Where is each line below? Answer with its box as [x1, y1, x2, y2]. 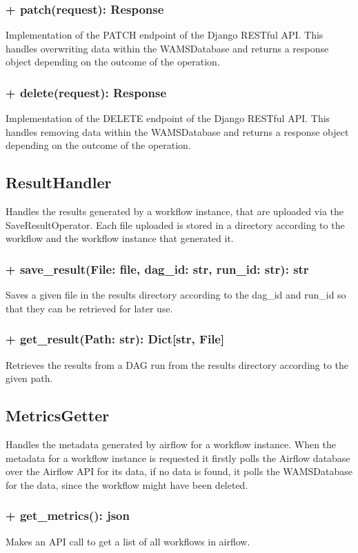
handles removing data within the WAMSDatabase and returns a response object [6, 124, 349, 139]
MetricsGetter [6, 405, 110, 426]
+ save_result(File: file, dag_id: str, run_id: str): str [6, 260, 309, 277]
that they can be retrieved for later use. [6, 301, 173, 315]
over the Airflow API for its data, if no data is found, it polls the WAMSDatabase [6, 464, 352, 479]
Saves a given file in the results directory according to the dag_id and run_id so [6, 288, 346, 302]
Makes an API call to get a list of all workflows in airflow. [6, 534, 250, 548]
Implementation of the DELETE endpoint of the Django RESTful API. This [6, 111, 330, 125]
